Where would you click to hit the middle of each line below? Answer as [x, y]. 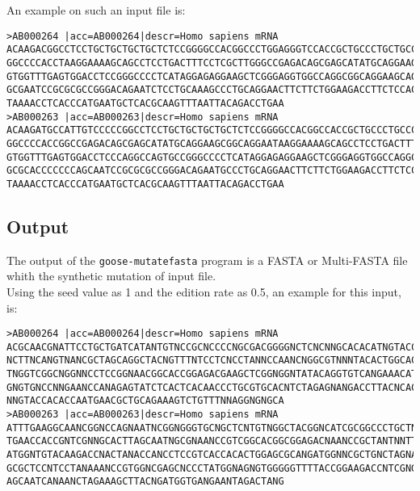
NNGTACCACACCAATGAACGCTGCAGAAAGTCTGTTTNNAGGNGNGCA [145, 401]
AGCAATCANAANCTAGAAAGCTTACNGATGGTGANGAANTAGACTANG [145, 482]
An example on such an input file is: [96, 10]
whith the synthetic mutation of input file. [111, 276]
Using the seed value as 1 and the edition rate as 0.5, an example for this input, [204, 291]
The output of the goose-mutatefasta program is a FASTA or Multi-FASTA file [207, 260]
